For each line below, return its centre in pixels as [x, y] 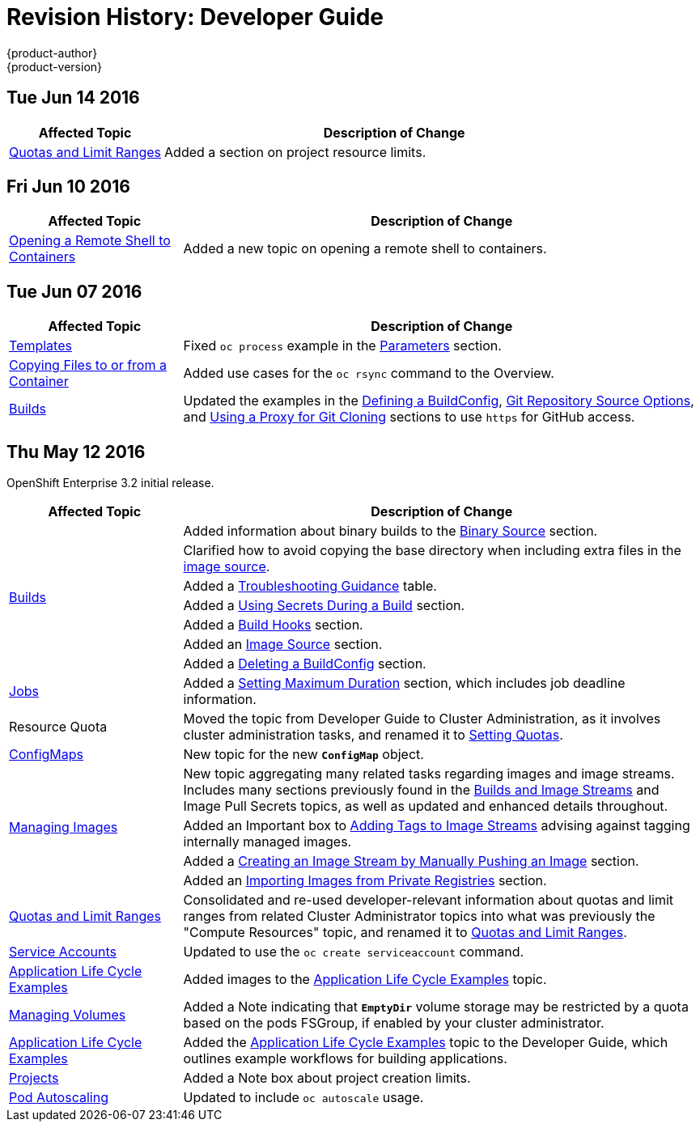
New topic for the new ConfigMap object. [303, 755]
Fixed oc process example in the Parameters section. [342, 346]
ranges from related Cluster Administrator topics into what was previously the [419, 916]
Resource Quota [58, 727]
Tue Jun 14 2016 [73, 98]
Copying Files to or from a [88, 365]
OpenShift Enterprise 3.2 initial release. [110, 483]
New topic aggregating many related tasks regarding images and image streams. [429, 774]
